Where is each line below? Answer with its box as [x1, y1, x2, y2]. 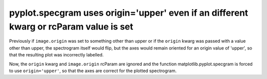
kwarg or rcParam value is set [9, 21, 133, 32]
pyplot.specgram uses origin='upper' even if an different [9, 7, 248, 18]
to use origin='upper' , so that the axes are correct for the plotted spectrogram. [9, 68, 177, 74]
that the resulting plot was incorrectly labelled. [9, 52, 104, 58]
